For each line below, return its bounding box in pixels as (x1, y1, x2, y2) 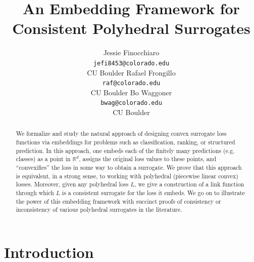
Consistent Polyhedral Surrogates (12, 18, 250, 39)
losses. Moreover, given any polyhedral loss (16, 180, 129, 189)
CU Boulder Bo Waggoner (90, 87, 172, 97)
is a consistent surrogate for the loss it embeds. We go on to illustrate (62, 189, 245, 197)
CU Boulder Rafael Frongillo (87, 67, 176, 78)
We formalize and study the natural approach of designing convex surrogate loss (16, 129, 227, 138)
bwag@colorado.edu (100, 99, 162, 107)
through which (16, 189, 54, 197)
